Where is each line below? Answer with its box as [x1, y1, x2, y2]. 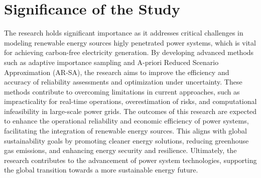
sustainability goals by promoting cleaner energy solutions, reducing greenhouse [4, 135, 249, 145]
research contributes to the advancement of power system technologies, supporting [4, 154, 257, 165]
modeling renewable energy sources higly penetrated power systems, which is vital [4, 37, 256, 47]
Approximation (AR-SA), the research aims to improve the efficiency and [4, 66, 229, 77]
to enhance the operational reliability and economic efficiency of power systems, [4, 115, 249, 126]
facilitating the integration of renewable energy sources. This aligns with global [4, 125, 247, 136]
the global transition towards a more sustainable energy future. [4, 164, 198, 175]
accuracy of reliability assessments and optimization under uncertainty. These [4, 76, 242, 87]
